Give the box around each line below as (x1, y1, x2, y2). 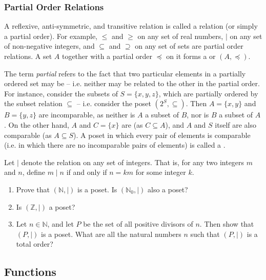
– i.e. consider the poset (76, 98, 151, 109)
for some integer (135, 167, 186, 177)
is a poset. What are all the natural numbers (41, 228, 181, 239)
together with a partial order (62, 51, 152, 61)
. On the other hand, (4, 119, 69, 130)
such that (190, 228, 220, 239)
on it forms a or (166, 51, 216, 61)
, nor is (187, 109, 209, 120)
